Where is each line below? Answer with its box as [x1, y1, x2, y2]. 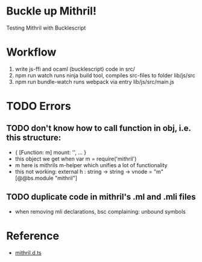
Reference [6, 229, 59, 243]
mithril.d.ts [14, 249, 42, 256]
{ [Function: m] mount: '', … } [14, 149, 87, 156]
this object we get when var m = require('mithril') [14, 155, 137, 162]
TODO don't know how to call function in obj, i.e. [6, 123, 191, 133]
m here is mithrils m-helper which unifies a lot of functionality [14, 161, 168, 168]
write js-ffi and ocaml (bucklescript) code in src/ [14, 65, 136, 72]
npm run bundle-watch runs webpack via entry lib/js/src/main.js [14, 78, 175, 85]
